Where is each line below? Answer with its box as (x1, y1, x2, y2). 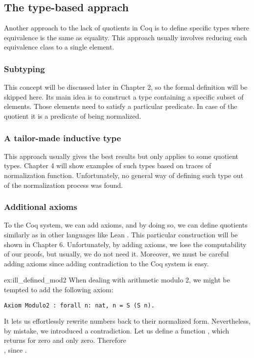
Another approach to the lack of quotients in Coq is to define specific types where (4, 23, 249, 33)
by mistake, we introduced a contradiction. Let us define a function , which (4, 325, 230, 335)
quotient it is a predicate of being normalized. (4, 110, 141, 121)
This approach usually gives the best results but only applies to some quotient (4, 151, 239, 161)
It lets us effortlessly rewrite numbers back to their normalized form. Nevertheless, (4, 316, 251, 326)
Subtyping (4, 62, 45, 75)
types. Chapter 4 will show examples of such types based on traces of (4, 160, 211, 171)
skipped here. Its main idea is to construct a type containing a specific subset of (4, 91, 244, 102)
